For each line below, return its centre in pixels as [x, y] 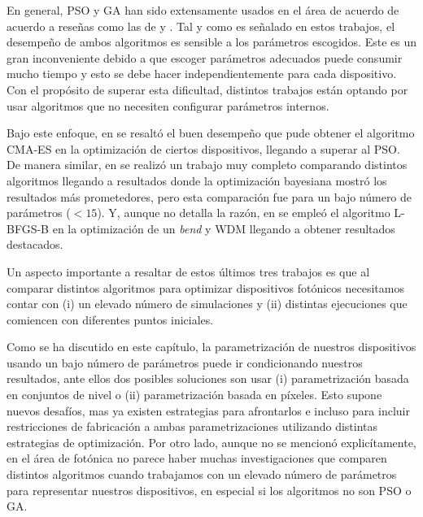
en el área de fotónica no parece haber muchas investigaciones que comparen [197, 458]
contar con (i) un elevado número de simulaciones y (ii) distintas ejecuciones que [207, 304]
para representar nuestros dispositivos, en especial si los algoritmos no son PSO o [209, 490]
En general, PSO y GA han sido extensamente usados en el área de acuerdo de [203, 10]
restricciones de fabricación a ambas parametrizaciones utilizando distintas [192, 426]
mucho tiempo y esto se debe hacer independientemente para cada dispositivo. [202, 74]
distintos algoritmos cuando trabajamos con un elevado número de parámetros [202, 474]
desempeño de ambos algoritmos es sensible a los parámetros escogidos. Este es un [211, 42]
